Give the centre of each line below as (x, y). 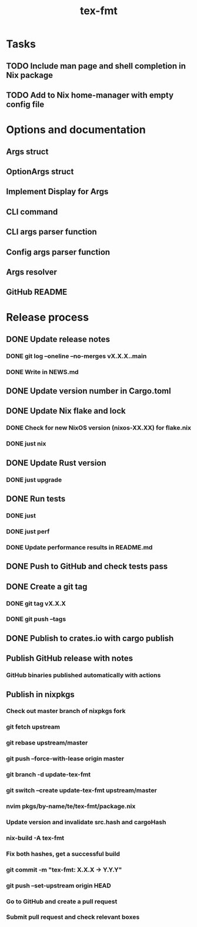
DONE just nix (26, 444)
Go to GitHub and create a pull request (62, 901)
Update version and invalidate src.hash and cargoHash (86, 822)
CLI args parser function (51, 232)
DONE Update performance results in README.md (79, 547)
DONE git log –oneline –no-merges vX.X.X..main (76, 356)
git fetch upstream (33, 727)
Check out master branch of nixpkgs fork (66, 711)
